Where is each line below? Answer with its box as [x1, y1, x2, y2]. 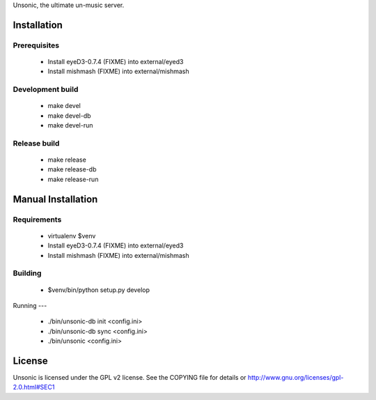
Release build [13, 138, 60, 148]
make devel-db [47, 111, 91, 120]
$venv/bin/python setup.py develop [47, 286, 150, 294]
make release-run [47, 175, 99, 183]
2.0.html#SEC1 [13, 383, 55, 392]
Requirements [13, 215, 62, 224]
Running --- [13, 301, 47, 309]
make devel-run [47, 121, 93, 130]
